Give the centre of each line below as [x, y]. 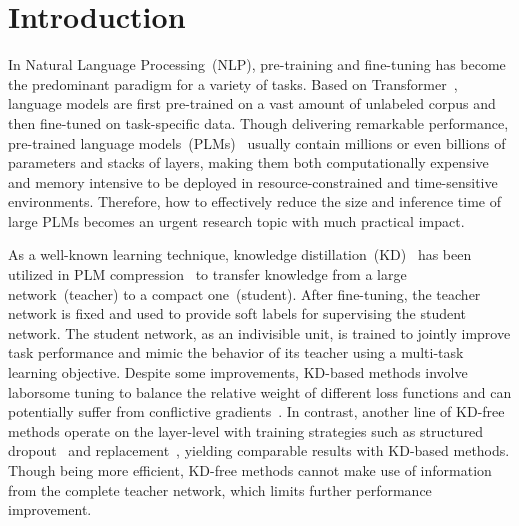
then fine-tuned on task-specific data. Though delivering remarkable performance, [258, 122]
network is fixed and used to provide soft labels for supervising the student [237, 313]
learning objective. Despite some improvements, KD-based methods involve [238, 372]
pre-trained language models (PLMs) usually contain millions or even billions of [257, 142]
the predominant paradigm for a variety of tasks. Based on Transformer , [233, 83]
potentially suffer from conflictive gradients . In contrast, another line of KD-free [256, 411]
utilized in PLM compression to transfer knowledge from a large [207, 274]
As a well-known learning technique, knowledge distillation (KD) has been [240, 254]
